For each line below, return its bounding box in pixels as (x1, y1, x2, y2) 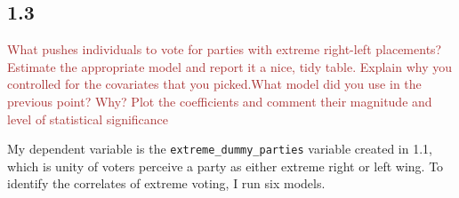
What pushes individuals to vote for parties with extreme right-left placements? (7, 40, 442, 59)
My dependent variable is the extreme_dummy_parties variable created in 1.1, (7, 139, 432, 158)
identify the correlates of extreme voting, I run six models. (7, 174, 326, 193)
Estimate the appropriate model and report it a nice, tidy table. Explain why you (7, 57, 453, 75)
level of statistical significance (7, 109, 169, 128)
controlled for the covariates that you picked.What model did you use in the (7, 75, 422, 93)
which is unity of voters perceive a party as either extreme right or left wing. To (7, 156, 444, 175)
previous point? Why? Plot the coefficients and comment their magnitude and (7, 91, 432, 110)
